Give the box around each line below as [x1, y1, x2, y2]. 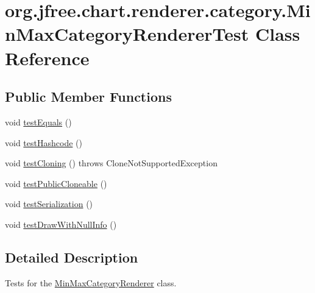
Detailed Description [5, 247, 138, 266]
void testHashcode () [5, 136, 82, 149]
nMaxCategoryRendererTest [5, 21, 249, 46]
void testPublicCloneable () [5, 177, 107, 189]
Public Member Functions [5, 87, 172, 106]
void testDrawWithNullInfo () [5, 217, 117, 230]
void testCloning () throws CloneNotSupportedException [5, 157, 218, 169]
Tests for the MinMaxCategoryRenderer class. [5, 276, 177, 289]
